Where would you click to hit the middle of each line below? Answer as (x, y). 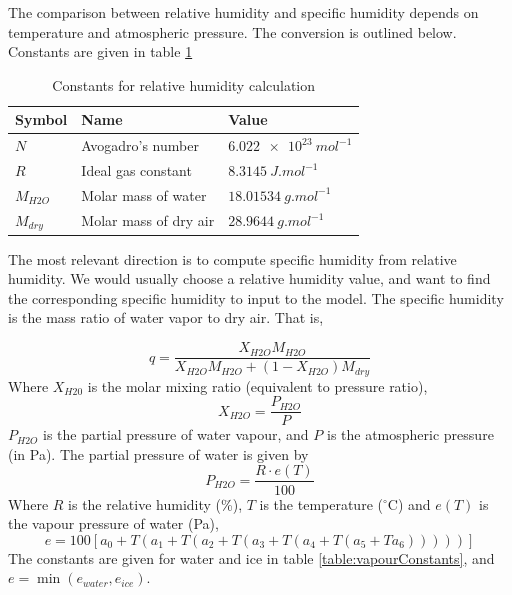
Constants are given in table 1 (100, 51)
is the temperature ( (321, 503)
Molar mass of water (144, 194)
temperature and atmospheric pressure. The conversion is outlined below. (232, 31)
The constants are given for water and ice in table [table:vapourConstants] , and (251, 557)
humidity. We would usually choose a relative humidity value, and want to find (249, 278)
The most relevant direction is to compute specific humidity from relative (232, 258)
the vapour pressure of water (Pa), (113, 523)
